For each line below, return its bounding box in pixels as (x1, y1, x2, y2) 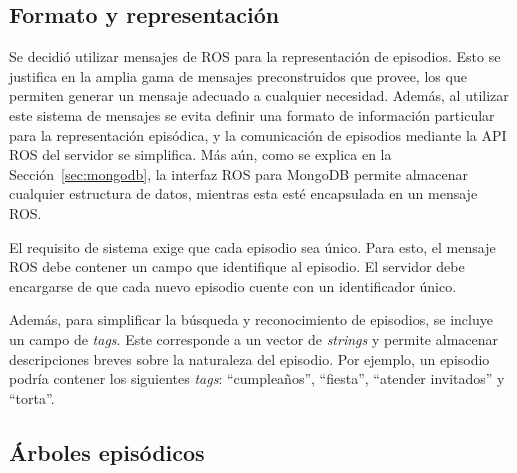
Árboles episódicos (9, 436, 205, 467)
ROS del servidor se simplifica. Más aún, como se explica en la (9, 144, 392, 165)
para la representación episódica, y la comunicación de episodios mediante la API (9, 124, 507, 145)
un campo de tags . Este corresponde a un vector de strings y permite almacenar (9, 328, 498, 349)
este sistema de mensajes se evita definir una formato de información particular (9, 104, 495, 125)
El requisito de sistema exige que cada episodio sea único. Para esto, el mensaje (9, 236, 496, 257)
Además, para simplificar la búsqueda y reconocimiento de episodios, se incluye (9, 309, 493, 330)
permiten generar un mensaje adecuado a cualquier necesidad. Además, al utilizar (9, 85, 509, 106)
